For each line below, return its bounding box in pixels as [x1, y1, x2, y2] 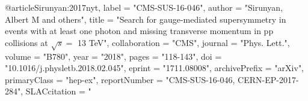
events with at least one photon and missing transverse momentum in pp [5, 25, 274, 37]
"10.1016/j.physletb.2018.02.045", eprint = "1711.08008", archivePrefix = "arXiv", [5, 62, 304, 74]
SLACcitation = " [25, 85, 91, 97]
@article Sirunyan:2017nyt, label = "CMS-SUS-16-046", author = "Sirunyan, [5, 1, 283, 13]
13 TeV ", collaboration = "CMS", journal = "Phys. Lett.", [78, 36, 290, 48]
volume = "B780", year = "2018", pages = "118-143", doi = [5, 50, 222, 62]
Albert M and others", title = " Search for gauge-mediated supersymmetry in [5, 13, 286, 25]
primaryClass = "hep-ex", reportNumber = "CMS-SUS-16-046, [5, 73, 235, 85]
